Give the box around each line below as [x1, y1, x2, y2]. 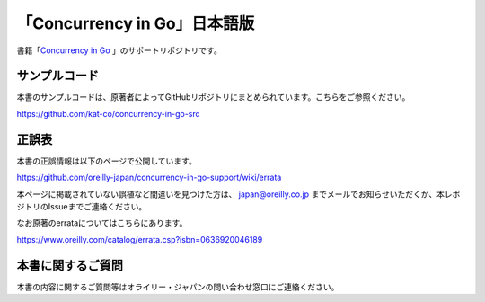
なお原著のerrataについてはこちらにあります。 [16, 218, 188, 228]
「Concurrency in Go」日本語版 [16, 13, 255, 33]
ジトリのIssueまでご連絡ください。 [16, 200, 147, 211]
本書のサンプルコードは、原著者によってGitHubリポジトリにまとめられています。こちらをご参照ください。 [16, 92, 410, 102]
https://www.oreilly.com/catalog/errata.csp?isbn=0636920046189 [16, 234, 263, 244]
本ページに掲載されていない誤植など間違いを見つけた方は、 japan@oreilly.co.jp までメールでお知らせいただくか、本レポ [16, 189, 461, 200]
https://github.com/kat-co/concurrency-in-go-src [16, 108, 200, 119]
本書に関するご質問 [16, 257, 123, 273]
